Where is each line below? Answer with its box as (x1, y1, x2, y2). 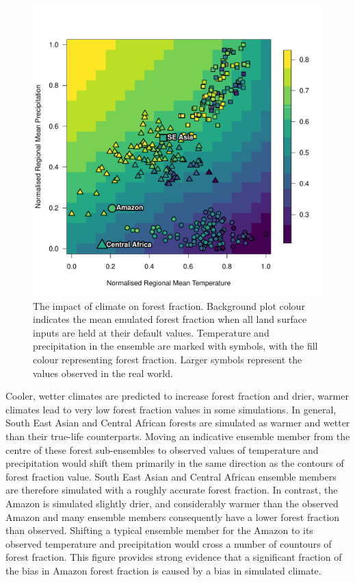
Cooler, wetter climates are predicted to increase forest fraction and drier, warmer (5, 389, 349, 403)
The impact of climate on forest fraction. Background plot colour (33, 298, 305, 313)
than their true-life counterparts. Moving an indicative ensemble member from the (5, 428, 350, 443)
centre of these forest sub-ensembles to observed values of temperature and (5, 442, 319, 457)
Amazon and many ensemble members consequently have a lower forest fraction (5, 509, 340, 524)
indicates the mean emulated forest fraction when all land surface (33, 312, 307, 326)
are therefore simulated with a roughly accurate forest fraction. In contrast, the (5, 483, 338, 497)
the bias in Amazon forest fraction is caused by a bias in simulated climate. (5, 563, 321, 577)
